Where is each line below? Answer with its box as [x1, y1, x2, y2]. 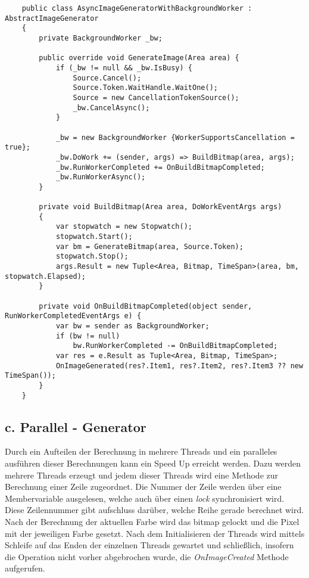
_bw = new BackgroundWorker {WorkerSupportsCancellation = [55, 133, 295, 142]
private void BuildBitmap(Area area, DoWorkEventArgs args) [39, 203, 282, 212]
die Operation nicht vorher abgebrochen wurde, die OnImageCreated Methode [5, 550, 289, 563]
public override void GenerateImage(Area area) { [39, 54, 239, 63]
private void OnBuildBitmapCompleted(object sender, [39, 302, 252, 310]
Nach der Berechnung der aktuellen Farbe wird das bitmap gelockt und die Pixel [5, 515, 299, 528]
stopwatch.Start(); [55, 232, 133, 241]
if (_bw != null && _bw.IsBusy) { [55, 63, 192, 72]
